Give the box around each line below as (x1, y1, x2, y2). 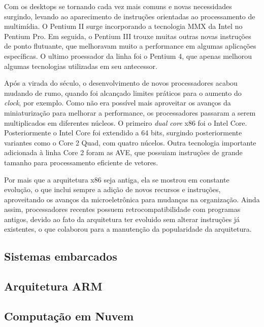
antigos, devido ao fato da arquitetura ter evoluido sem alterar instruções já (4, 213, 240, 224)
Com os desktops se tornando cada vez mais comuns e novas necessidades (4, 1, 232, 11)
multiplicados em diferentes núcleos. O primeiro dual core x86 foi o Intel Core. (4, 117, 247, 128)
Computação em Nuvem (4, 308, 134, 324)
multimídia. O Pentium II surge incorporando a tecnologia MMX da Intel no (4, 21, 243, 31)
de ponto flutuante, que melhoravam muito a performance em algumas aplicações (4, 41, 256, 51)
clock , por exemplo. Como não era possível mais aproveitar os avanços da (4, 97, 231, 108)
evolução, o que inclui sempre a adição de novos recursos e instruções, (4, 184, 221, 195)
